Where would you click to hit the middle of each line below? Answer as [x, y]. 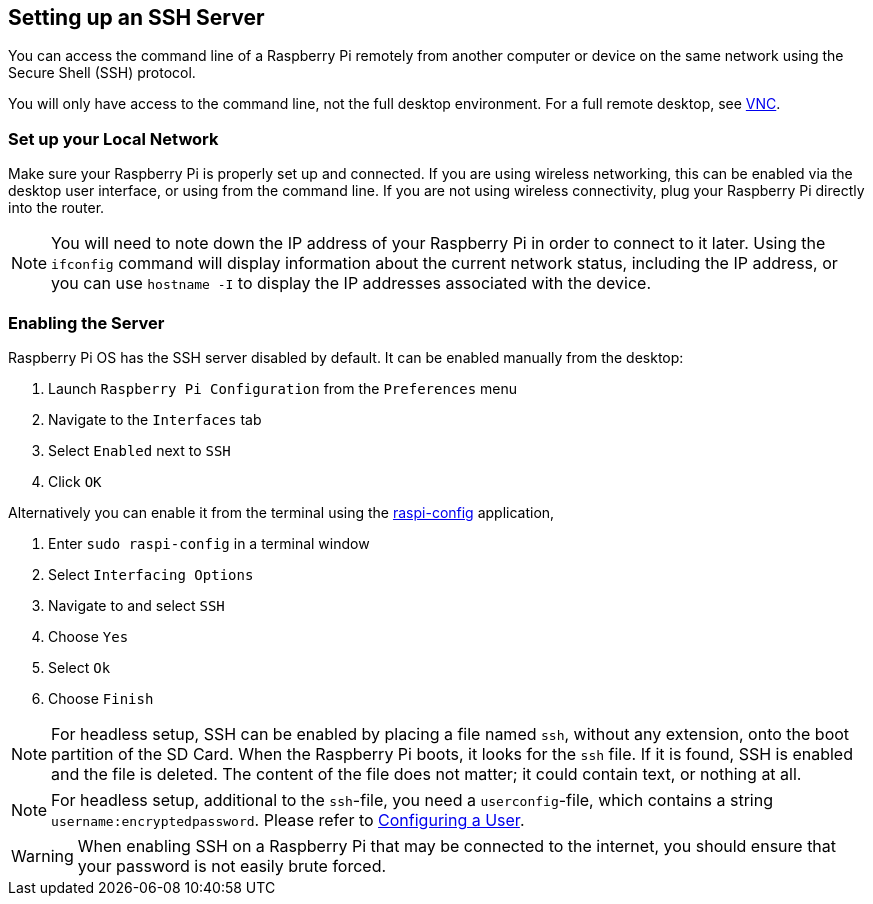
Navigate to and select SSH [136, 605]
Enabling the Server [86, 322]
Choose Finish [101, 698]
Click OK [75, 481]
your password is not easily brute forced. [232, 865]
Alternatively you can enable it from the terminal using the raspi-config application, [281, 512]
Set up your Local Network [113, 138]
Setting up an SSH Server [136, 17]
